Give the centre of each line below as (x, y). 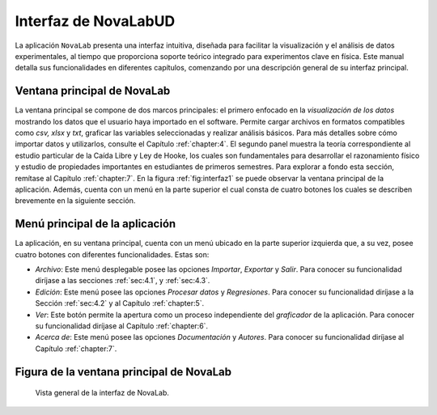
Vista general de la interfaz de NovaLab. (102, 393)
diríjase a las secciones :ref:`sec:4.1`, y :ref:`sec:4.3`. (123, 281)
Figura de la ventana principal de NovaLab (123, 372)
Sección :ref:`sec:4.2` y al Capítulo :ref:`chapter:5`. (120, 303)
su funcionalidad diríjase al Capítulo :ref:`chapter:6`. (122, 326)
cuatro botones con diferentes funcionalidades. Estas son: (112, 254)
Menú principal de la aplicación (95, 224)
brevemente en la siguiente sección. (75, 201)
